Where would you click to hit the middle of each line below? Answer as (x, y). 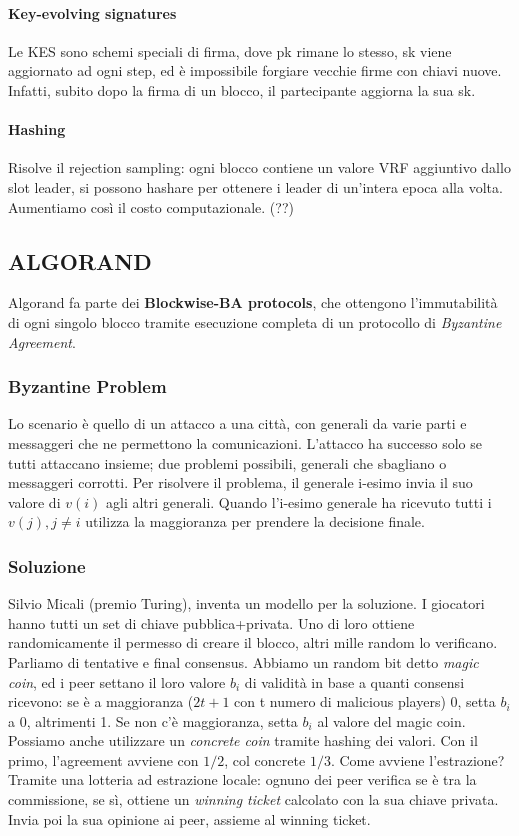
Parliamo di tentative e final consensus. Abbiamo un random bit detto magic (243, 661)
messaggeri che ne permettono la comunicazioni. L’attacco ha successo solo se (245, 442)
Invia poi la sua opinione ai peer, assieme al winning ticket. (189, 818)
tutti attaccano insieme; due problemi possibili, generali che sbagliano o (227, 462)
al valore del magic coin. (391, 720)
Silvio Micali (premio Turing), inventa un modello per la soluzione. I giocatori (246, 603)
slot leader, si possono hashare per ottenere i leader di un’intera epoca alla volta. (255, 186)
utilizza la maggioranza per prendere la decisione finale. (255, 521)
